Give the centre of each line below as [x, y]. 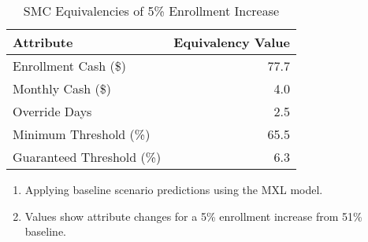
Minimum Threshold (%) [82, 134]
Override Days [52, 111]
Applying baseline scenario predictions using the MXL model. [174, 189]
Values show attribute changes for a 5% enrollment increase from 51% [193, 216]
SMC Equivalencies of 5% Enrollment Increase [151, 11]
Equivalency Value [232, 42]
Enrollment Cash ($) [69, 66]
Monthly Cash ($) [62, 88]
